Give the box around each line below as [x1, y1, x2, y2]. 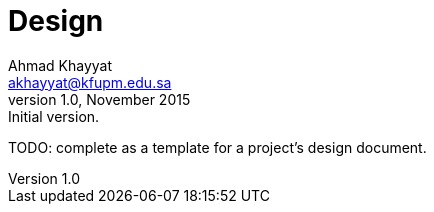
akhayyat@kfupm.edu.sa [8, 73, 172, 91]
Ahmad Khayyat [8, 56, 113, 74]
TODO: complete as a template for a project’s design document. [8, 138, 427, 156]
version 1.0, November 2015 [8, 90, 191, 108]
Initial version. [8, 107, 100, 125]
